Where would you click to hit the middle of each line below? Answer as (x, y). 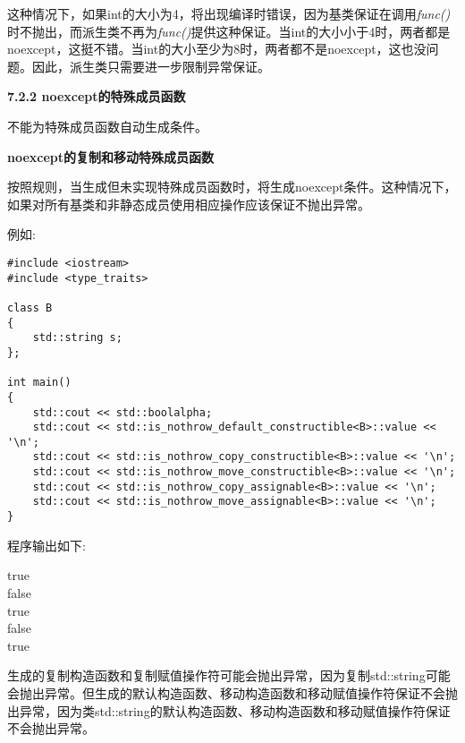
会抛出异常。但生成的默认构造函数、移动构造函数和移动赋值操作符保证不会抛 (232, 692)
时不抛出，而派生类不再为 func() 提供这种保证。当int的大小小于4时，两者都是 (229, 31)
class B (30, 307)
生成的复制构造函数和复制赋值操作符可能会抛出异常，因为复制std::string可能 (229, 675)
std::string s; (77, 338)
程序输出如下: (46, 545)
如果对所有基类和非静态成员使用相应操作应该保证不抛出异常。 (189, 204)
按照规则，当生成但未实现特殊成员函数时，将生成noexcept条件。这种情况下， (232, 187)
